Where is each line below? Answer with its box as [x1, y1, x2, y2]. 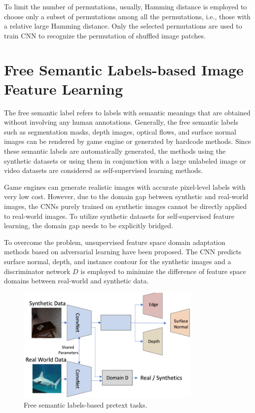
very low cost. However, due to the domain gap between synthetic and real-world [4, 191, 249, 202]
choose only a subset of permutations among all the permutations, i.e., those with [4, 11, 251, 21]
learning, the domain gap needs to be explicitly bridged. [4, 220, 173, 231]
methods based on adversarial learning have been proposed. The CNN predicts [4, 246, 242, 257]
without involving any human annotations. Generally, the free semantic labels [4, 117, 238, 127]
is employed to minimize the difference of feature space [80, 266, 246, 276]
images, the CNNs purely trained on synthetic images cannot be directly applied [4, 201, 247, 211]
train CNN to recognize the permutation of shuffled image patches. [4, 30, 206, 40]
